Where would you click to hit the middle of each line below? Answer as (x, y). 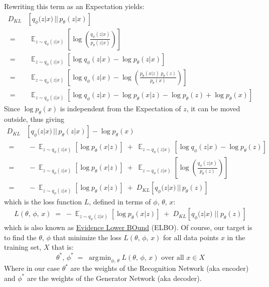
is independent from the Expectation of (120, 108)
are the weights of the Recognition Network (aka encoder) (160, 268)
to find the (20, 237)
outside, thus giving (34, 119)
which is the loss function (43, 201)
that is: (62, 247)
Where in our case (32, 268)
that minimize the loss (87, 237)
